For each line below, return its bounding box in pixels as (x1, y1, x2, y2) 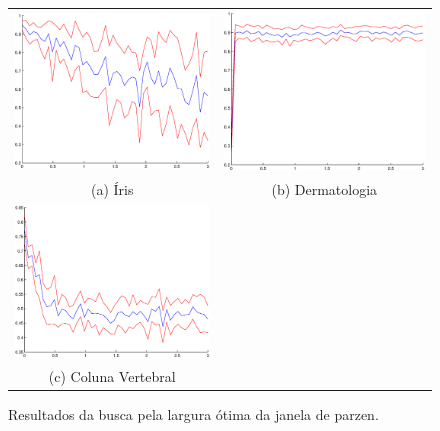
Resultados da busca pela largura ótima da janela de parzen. (8, 404, 379, 425)
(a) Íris (91, 179, 134, 200)
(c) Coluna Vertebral (48, 366, 176, 386)
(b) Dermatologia (271, 179, 378, 200)
